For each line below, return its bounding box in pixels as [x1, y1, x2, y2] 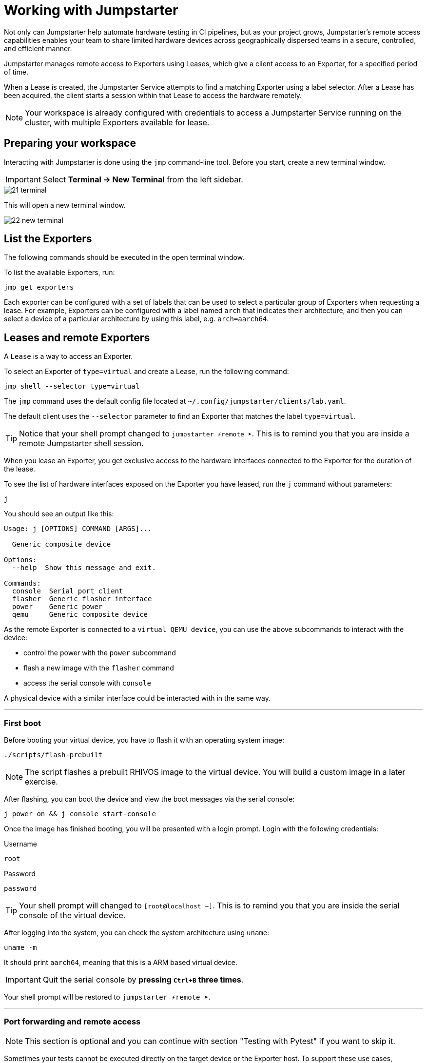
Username [4, 840, 38, 848]
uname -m [4, 944, 37, 952]
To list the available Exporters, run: [4, 268, 115, 277]
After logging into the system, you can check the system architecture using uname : [4, 928, 270, 937]
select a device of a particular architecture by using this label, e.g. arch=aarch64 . [4, 315, 269, 323]
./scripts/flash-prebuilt [4, 751, 103, 759]
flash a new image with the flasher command [23, 664, 174, 672]
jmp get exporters [4, 283, 74, 292]
